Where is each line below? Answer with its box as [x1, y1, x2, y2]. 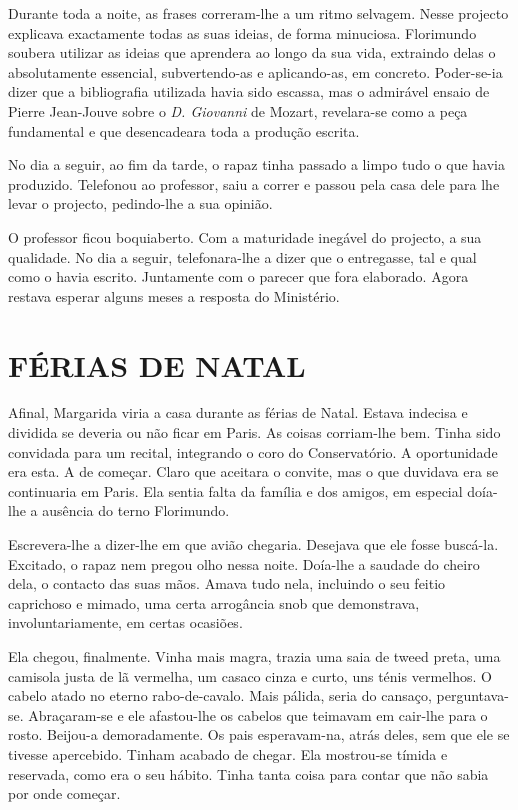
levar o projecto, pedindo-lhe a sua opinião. [8, 193, 273, 214]
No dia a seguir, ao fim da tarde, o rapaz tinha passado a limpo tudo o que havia [8, 154, 505, 175]
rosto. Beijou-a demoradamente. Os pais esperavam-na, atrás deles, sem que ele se [8, 724, 510, 745]
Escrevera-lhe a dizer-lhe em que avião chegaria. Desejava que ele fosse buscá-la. [8, 534, 499, 554]
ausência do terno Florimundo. [42, 500, 230, 521]
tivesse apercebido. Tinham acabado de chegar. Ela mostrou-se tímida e [8, 743, 448, 764]
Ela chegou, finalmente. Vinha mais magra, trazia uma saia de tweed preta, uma [8, 645, 501, 666]
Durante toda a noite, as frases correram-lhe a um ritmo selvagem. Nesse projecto [8, 3, 509, 23]
